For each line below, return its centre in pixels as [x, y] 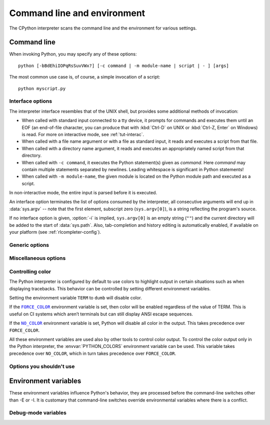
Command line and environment [77, 13]
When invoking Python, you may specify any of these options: [73, 54]
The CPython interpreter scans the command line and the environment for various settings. [103, 28]
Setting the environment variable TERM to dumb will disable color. [75, 298]
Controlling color [30, 271]
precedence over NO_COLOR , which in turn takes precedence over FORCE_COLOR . [93, 353]
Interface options [31, 101]
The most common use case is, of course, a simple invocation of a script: [85, 77]
